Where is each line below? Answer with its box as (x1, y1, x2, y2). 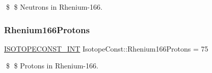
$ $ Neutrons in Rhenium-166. (6, 2, 102, 12)
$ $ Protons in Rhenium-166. (6, 60, 98, 71)
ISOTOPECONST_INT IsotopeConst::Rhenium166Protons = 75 (4, 43, 208, 54)
